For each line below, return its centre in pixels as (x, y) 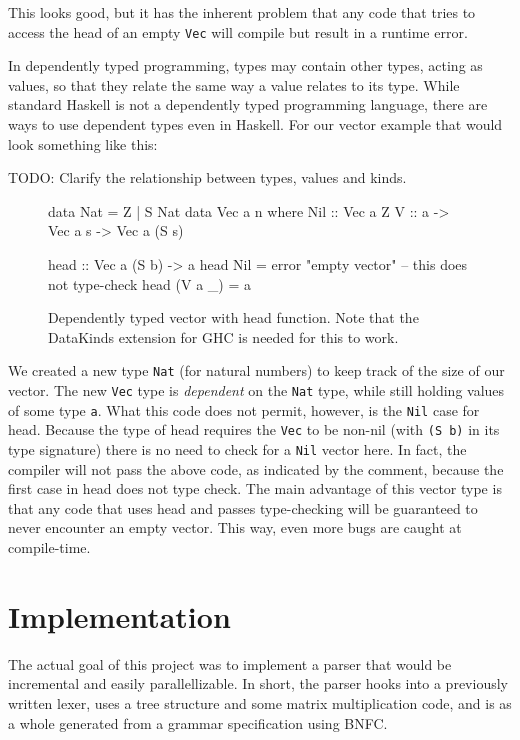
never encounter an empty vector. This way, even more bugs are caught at (235, 527)
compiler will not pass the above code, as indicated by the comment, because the (256, 468)
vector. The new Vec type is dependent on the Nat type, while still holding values (256, 390)
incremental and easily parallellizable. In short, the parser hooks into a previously (258, 683)
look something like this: (83, 143)
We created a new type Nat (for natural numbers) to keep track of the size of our (256, 370)
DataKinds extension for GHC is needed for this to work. (223, 336)
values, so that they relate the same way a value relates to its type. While (234, 84)
